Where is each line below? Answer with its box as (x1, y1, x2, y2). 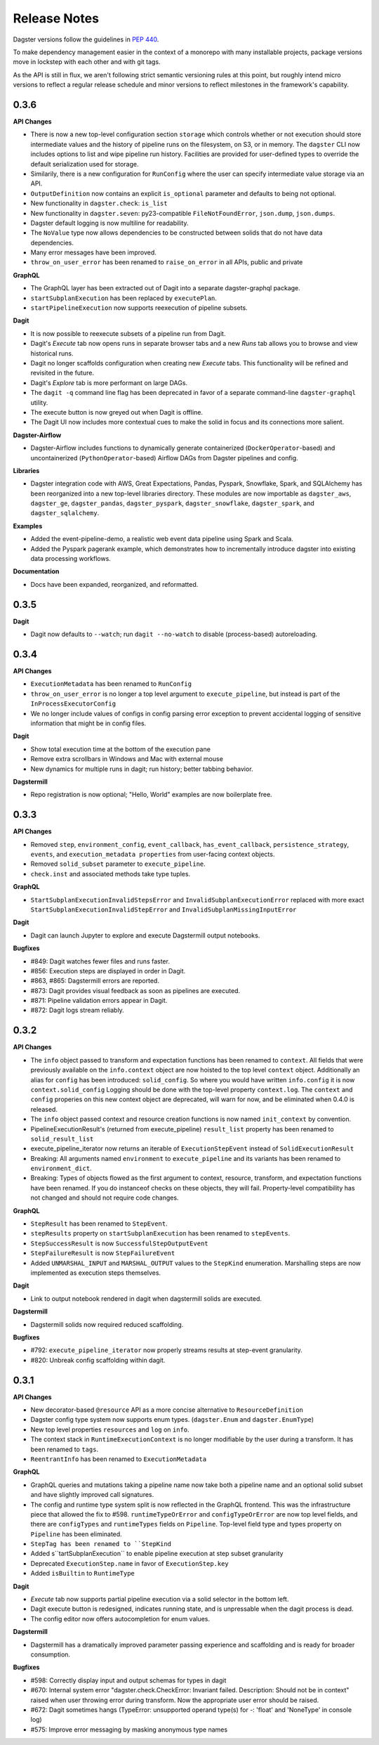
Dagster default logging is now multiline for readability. (30, 219, 189, 227)
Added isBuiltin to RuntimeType (30, 1569, 135, 1578)
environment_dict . (30, 1164, 92, 1173)
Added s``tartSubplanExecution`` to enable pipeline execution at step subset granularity (30, 1550, 284, 1558)
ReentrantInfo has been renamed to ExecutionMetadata (30, 1455, 207, 1463)
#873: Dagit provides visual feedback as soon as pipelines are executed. (30, 986, 241, 994)
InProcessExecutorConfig (30, 700, 116, 708)
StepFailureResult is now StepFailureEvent (30, 1249, 175, 1257)
